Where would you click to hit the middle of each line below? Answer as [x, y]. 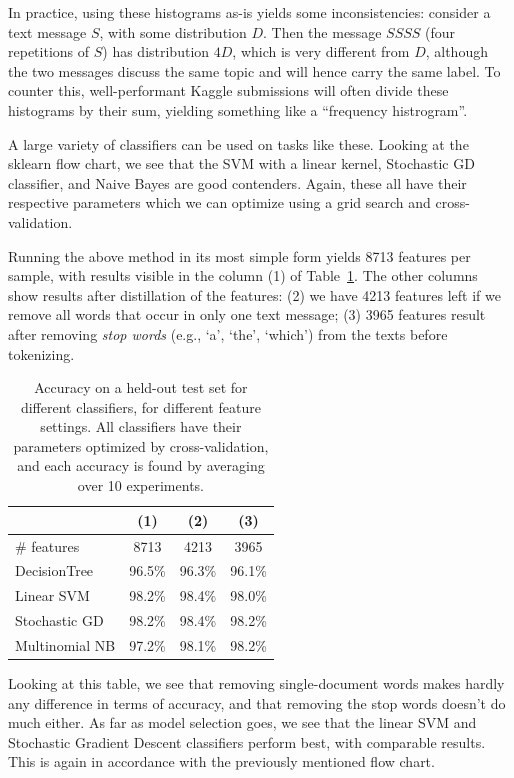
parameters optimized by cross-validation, [141, 445]
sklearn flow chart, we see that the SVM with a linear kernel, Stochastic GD [241, 163]
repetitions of [49, 51]
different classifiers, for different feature [140, 406]
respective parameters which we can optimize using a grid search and [219, 202]
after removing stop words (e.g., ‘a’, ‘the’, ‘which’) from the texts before [228, 333]
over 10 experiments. [140, 485]
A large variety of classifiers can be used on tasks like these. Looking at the [238, 143]
